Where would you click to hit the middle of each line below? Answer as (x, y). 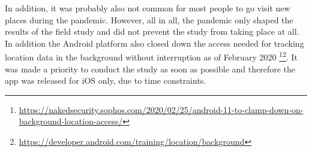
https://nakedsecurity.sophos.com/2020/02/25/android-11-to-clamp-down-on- (161, 109)
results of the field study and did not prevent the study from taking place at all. (152, 31)
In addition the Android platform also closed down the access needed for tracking (154, 43)
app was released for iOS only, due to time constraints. (106, 80)
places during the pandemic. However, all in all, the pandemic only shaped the (149, 19)
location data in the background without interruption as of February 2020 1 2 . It (151, 56)
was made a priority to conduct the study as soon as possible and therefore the (150, 69)
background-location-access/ (71, 121)
